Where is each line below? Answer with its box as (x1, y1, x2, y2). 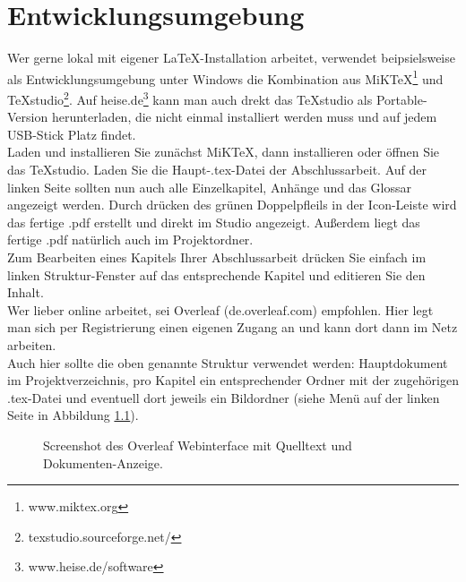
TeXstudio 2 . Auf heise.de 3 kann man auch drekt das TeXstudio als (7, 87, 373, 108)
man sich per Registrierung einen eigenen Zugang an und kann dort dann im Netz (7, 318, 458, 337)
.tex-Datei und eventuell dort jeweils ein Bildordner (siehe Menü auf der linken (7, 388, 440, 407)
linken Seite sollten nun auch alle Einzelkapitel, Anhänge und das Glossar (7, 177, 412, 196)
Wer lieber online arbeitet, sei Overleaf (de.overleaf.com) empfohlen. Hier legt (7, 300, 434, 319)
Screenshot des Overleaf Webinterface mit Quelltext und (43, 435, 352, 454)
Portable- (375, 90, 427, 108)
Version (7, 107, 48, 126)
